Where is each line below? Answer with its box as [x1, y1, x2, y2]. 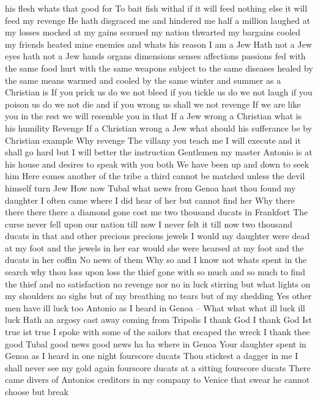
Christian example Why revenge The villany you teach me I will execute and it [5, 133, 301, 146]
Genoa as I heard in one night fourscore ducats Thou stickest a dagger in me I [5, 349, 298, 362]
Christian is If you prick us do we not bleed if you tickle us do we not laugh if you [5, 86, 312, 98]
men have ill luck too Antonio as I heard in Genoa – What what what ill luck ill [5, 301, 305, 314]
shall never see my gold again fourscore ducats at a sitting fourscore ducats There [5, 361, 311, 374]
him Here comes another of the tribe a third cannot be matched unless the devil [5, 169, 305, 182]
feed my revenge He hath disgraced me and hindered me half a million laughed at [5, 13, 311, 26]
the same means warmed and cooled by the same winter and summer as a [5, 73, 281, 86]
